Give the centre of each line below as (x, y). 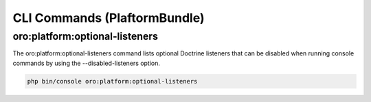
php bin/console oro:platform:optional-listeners (112, 81)
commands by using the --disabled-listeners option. (87, 63)
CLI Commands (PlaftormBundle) (109, 18)
